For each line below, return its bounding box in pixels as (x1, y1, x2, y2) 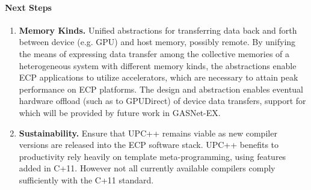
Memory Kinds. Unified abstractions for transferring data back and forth (19, 23, 297, 36)
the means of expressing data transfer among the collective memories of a (19, 47, 290, 60)
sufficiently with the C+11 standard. (19, 173, 154, 186)
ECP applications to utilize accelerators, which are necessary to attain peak (19, 71, 298, 84)
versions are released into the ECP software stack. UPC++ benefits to (19, 138, 279, 151)
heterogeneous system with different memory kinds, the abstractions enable (19, 59, 297, 72)
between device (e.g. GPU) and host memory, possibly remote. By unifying (19, 35, 296, 48)
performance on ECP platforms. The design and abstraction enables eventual (19, 82, 304, 95)
